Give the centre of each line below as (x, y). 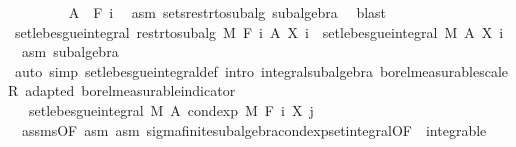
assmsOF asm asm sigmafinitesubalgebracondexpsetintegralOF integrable (254, 129)
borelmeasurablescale (444, 70)
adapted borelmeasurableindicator (130, 90)
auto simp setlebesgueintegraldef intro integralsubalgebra (193, 70)
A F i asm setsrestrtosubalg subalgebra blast (227, 12)
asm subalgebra (70, 51)
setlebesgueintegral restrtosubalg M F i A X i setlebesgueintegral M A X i (259, 31)
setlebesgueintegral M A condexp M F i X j (171, 109)
